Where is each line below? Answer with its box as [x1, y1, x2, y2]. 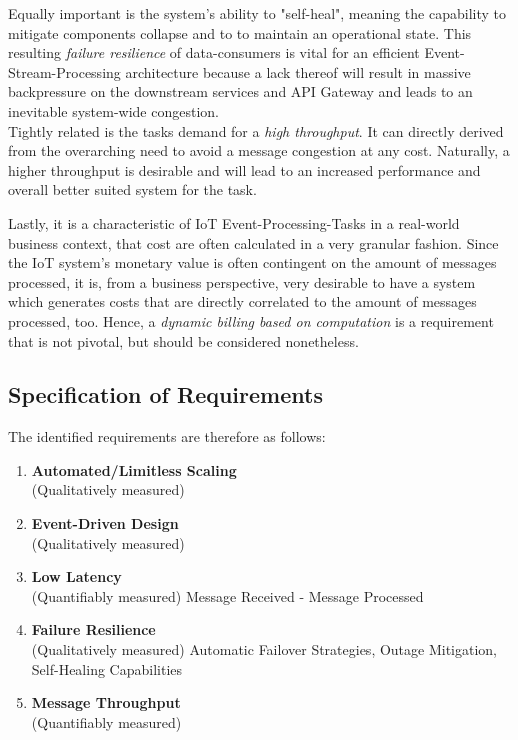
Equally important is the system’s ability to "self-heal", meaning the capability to [8, 3, 506, 23]
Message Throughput [31, 692, 181, 713]
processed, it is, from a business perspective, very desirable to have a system [8, 271, 476, 292]
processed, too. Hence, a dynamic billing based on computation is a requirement [8, 310, 494, 331]
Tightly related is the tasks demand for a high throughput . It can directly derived [8, 120, 504, 141]
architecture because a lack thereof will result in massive [125, 61, 471, 82]
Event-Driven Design [31, 513, 179, 534]
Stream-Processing [8, 61, 121, 82]
